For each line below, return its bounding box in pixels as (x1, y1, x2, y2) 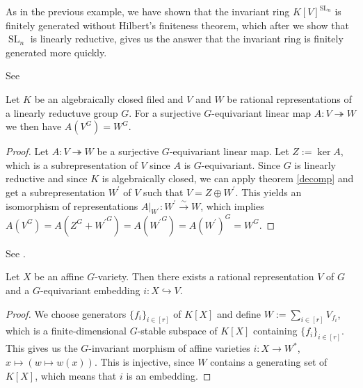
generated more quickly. (6, 45, 107, 59)
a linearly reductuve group (6, 105, 118, 120)
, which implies (200, 198, 264, 213)
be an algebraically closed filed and (34, 91, 184, 106)
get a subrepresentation (6, 184, 105, 199)
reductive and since (6, 171, 88, 186)
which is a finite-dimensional (6, 323, 127, 338)
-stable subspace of (137, 323, 218, 338)
